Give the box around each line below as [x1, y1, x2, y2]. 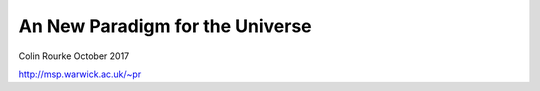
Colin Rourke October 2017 [18, 50, 130, 62]
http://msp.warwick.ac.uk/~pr [18, 68, 142, 80]
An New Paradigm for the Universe [18, 15, 312, 37]
